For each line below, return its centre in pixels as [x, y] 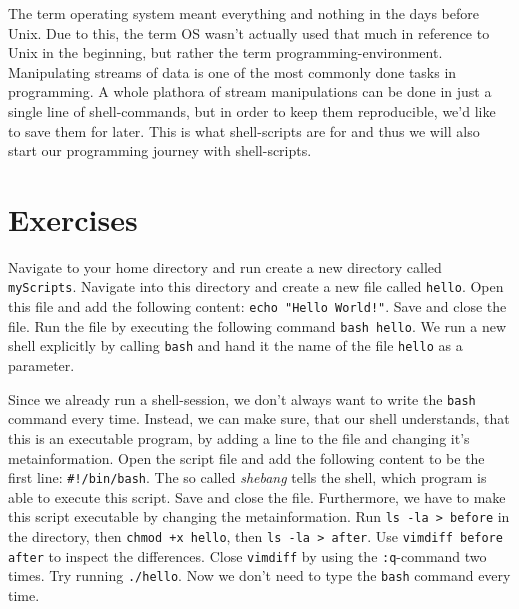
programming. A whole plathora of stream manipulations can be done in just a [250, 91]
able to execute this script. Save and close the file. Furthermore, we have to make [257, 496]
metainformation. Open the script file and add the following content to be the [246, 457]
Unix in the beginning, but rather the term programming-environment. [225, 52]
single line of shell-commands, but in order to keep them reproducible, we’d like [252, 110]
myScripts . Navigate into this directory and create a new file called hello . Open [256, 286]
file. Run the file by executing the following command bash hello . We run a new [257, 325]
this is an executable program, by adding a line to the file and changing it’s [239, 437]
